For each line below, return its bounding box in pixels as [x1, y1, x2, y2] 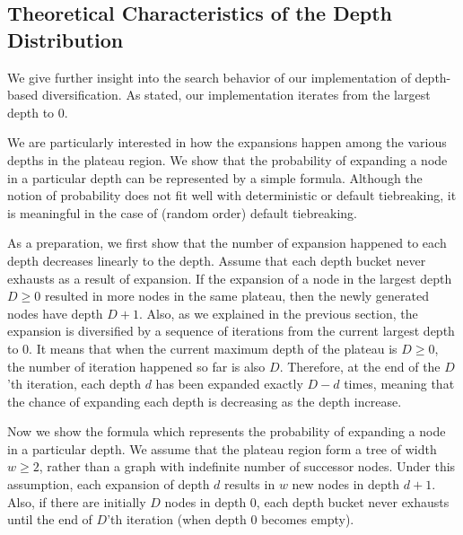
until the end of [7, 510, 92, 529]
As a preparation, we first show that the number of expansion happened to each [7, 233, 447, 252]
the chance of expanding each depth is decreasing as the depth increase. [7, 391, 402, 410]
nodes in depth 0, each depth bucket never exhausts [164, 492, 450, 511]
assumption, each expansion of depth [7, 475, 210, 494]
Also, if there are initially [7, 492, 146, 511]
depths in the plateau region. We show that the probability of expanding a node [7, 150, 448, 169]
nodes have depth [7, 303, 103, 322]
